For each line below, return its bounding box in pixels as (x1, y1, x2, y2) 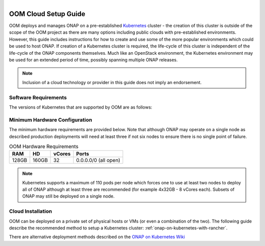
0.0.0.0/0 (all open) (76, 157, 120, 164)
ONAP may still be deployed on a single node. (22, 193, 115, 199)
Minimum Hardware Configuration (9, 116, 93, 123)
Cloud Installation (9, 208, 53, 215)
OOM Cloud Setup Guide (9, 10, 85, 18)
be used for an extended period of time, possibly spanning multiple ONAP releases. (9, 57, 178, 63)
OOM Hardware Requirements (9, 143, 79, 150)
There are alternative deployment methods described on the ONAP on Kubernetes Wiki (9, 234, 185, 240)
